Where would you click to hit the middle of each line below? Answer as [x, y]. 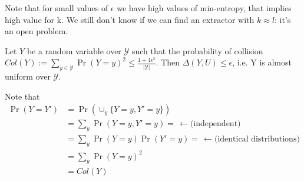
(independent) [215, 124]
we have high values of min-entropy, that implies [204, 8]
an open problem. [37, 31]
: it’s [283, 19]
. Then [168, 62]
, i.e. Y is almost [262, 62]
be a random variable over [74, 50]
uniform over [28, 76]
